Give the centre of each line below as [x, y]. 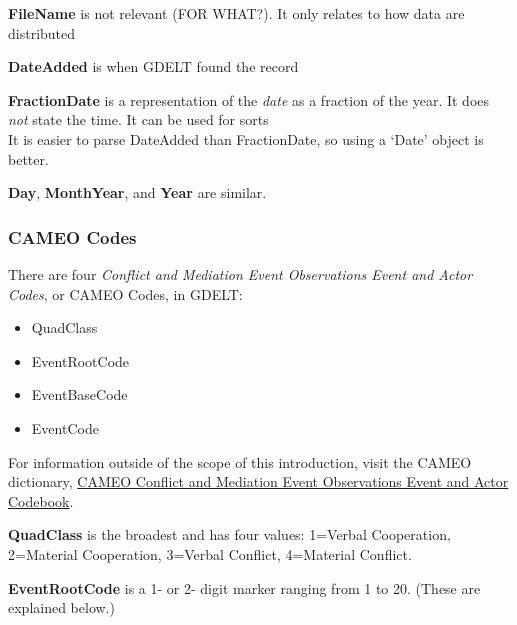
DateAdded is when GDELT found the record [153, 66]
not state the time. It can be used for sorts [138, 119]
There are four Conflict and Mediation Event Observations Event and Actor [240, 273]
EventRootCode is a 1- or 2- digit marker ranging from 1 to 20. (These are [244, 587]
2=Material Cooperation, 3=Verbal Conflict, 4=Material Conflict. [210, 553]
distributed [42, 32]
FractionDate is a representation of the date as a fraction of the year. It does [249, 99]
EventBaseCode [79, 394]
